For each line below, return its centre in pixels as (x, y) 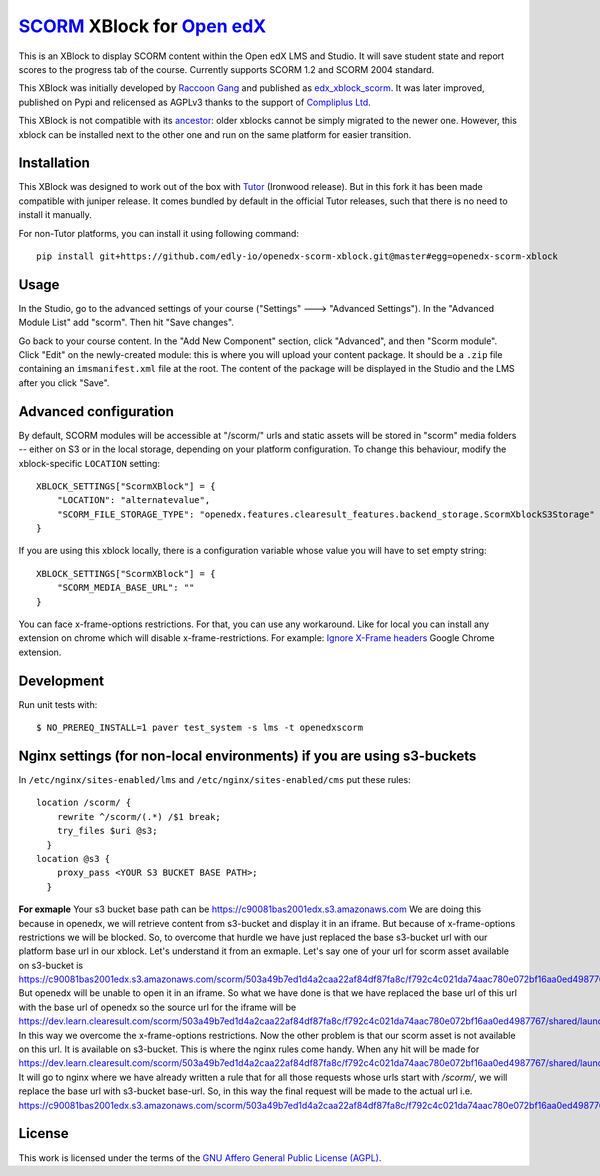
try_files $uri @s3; (107, 831)
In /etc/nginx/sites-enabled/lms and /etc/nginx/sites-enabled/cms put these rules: (214, 780)
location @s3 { (73, 858)
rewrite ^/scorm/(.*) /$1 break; (139, 816)
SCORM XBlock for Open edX (142, 26)
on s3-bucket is (51, 965)
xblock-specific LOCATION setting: (89, 463)
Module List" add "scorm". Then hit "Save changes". (126, 322)
